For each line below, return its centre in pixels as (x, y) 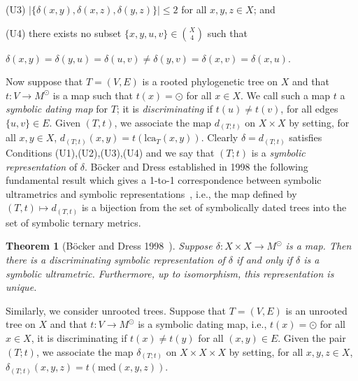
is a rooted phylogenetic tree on (210, 81)
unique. (21, 287)
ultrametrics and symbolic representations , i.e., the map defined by (151, 193)
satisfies (306, 137)
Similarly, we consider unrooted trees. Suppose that (116, 310)
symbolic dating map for (57, 109)
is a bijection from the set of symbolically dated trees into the (214, 207)
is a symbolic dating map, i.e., (202, 324)
